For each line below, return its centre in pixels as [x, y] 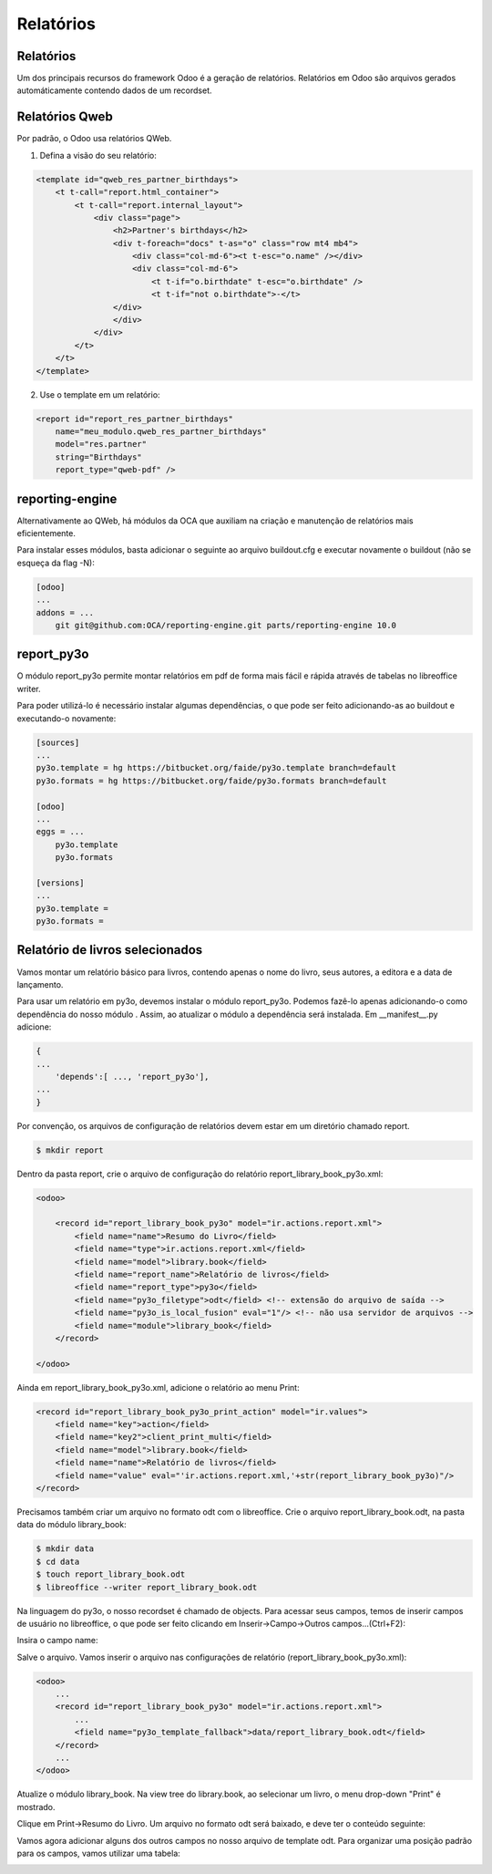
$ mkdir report [70, 1150]
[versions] [60, 883]
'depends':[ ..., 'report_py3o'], [132, 1077]
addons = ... [65, 612]
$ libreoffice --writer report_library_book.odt [147, 1587]
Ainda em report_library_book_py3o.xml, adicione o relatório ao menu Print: [158, 1387]
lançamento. [40, 984]
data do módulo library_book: [72, 1525]
